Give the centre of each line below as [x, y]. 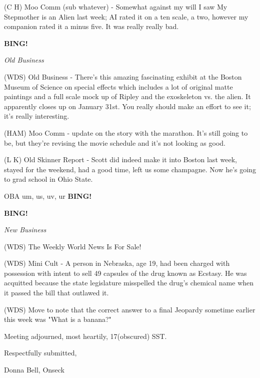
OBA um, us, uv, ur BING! [48, 196]
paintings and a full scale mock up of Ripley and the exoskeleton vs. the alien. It [127, 96]
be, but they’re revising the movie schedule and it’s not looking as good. [115, 142]
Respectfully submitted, [40, 353]
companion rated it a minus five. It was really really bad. [91, 26]
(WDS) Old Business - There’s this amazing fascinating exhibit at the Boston [123, 76]
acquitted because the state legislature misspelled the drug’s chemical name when [129, 283]
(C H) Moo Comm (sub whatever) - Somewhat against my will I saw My [116, 7]
